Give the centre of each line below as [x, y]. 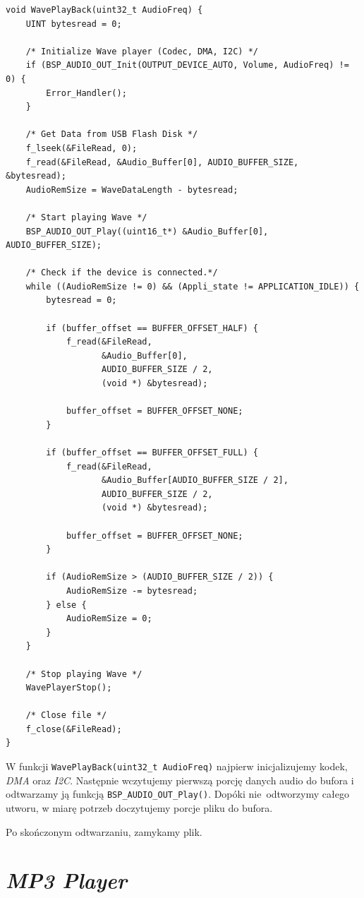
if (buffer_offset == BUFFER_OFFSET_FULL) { [152, 453]
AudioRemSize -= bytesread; [132, 591]
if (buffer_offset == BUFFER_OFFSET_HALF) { [152, 328]
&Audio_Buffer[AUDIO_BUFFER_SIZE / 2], [195, 480]
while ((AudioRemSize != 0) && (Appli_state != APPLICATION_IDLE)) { [193, 286]
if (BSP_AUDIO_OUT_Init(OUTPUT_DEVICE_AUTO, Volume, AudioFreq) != [187, 65]
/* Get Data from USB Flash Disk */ [112, 134]
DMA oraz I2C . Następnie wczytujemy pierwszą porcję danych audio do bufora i [180, 780]
